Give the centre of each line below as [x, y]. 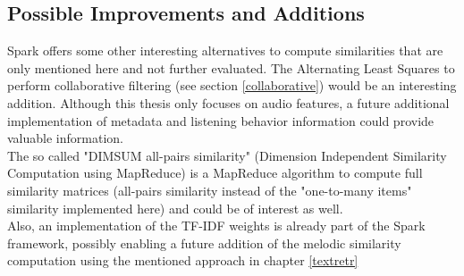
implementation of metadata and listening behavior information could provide [221, 120]
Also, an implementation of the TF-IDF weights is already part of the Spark [216, 226]
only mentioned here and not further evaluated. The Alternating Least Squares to [231, 67]
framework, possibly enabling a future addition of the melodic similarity [204, 243]
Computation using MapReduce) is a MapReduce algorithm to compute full [215, 173]
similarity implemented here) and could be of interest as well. [175, 208]
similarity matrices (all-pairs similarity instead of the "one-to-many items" [210, 190]
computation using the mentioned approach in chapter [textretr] [183, 260]
